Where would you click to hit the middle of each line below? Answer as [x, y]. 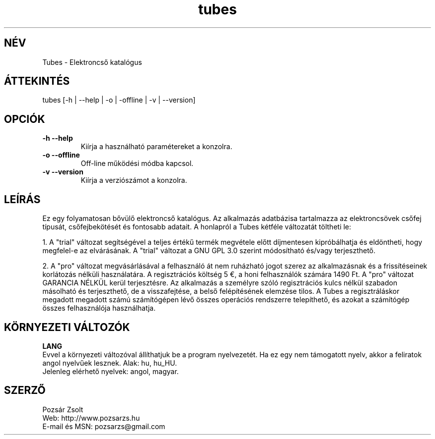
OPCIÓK [25, 119]
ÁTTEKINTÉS [37, 81]
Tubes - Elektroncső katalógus [92, 62]
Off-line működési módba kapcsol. [137, 164]
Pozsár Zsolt [63, 409]
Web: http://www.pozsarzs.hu [91, 418]
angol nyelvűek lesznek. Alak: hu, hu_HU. [110, 363]
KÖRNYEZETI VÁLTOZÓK [67, 327]
